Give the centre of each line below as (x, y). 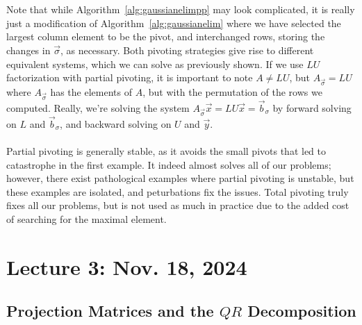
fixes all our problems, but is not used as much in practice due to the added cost (178, 205)
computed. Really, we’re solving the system (98, 107)
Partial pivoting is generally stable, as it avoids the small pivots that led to (166, 151)
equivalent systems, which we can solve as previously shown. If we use (155, 64)
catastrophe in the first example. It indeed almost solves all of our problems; (169, 164)
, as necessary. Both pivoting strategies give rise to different (187, 50)
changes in (28, 50)
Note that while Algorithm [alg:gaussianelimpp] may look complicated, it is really (181, 9)
